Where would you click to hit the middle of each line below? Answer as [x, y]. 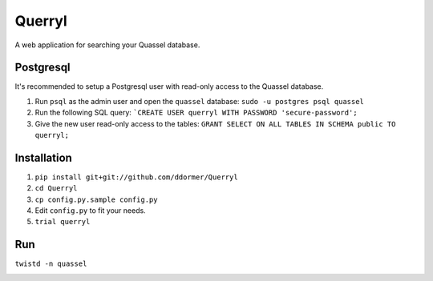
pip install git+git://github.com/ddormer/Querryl [136, 177]
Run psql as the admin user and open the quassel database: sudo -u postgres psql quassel [200, 101]
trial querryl [63, 222]
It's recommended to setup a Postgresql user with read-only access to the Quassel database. [169, 86]
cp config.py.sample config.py [96, 199]
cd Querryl [56, 189]
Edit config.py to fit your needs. [90, 211]
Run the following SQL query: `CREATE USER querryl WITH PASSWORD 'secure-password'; [196, 113]
